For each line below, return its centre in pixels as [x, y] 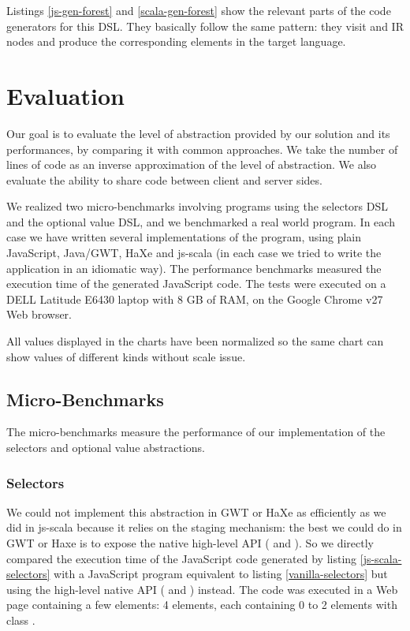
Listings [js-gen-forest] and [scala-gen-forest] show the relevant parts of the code [199, 10]
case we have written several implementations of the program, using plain [184, 237]
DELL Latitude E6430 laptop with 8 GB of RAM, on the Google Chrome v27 [195, 299]
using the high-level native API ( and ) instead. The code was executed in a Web [202, 589]
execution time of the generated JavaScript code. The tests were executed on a [196, 284]
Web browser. [39, 314]
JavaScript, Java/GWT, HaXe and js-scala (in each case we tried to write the [194, 253]
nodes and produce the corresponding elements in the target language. [176, 41]
